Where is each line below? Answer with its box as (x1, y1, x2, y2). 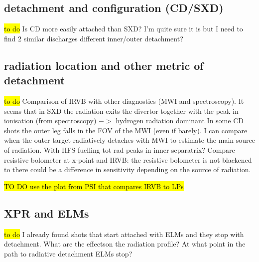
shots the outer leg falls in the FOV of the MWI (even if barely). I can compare (4, 125, 248, 135)
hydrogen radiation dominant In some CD (116, 115, 244, 126)
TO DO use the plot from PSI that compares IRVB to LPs (4, 181, 184, 191)
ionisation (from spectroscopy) (4, 115, 97, 126)
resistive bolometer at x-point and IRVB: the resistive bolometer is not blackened (4, 154, 252, 165)
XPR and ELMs (4, 205, 89, 221)
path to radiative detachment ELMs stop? (4, 248, 132, 259)
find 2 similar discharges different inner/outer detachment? (4, 33, 183, 43)
